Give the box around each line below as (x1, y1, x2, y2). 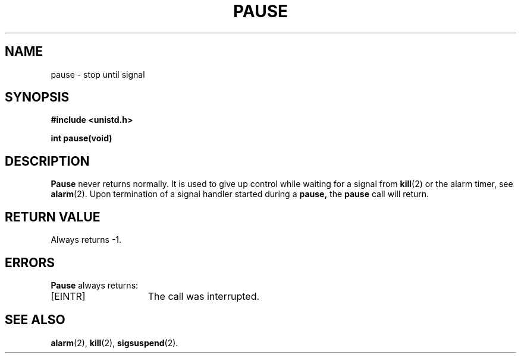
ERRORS (5, 255, 55, 270)
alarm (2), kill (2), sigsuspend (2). (51, 337, 178, 348)
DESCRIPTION (5, 153, 90, 169)
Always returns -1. (51, 235, 122, 245)
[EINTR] (51, 290, 86, 302)
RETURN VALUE (5, 209, 101, 224)
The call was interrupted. (147, 290, 260, 302)
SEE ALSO (5, 312, 65, 328)
